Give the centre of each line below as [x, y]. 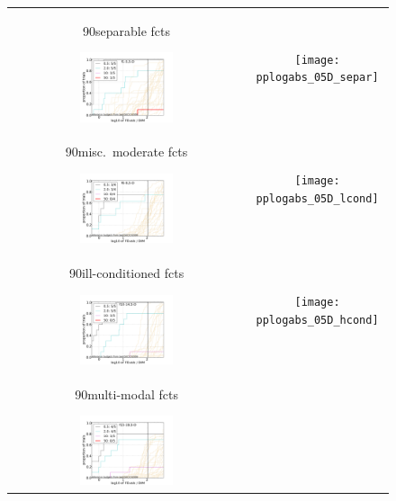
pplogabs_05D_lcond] [317, 199]
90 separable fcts [127, 30]
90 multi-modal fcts [126, 394]
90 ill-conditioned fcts [126, 273]
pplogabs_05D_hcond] [317, 320]
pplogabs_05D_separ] [317, 78]
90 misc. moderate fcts [126, 152]
